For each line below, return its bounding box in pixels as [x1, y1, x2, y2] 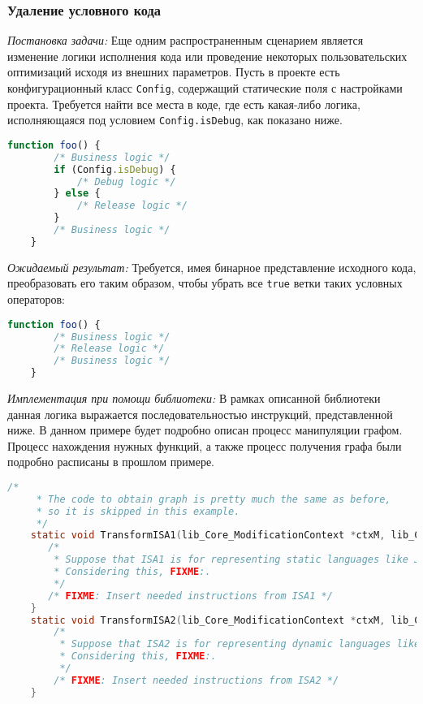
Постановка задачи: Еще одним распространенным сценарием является [7, 32, 364, 49]
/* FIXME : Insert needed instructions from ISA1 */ [48, 590, 333, 602]
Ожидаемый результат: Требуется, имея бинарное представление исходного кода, [7, 258, 417, 275]
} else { [54, 188, 101, 200]
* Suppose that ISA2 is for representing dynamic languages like [59, 638, 421, 650]
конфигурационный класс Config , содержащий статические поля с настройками [7, 80, 403, 96]
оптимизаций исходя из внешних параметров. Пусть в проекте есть [7, 63, 340, 80]
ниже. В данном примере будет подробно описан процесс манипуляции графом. [7, 421, 403, 438]
